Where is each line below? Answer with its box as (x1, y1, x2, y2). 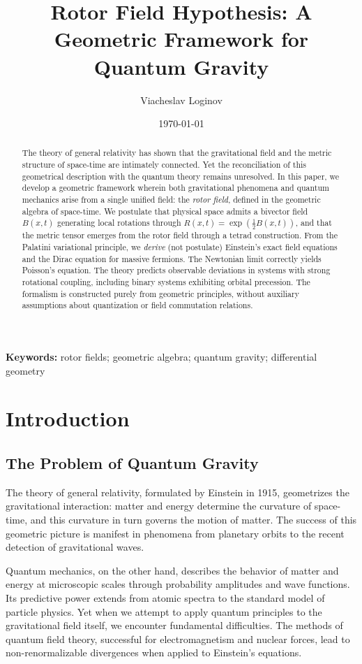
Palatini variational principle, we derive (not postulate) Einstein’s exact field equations (22, 241, 338, 253)
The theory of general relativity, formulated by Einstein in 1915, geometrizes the (6, 484, 349, 499)
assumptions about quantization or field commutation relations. (22, 299, 253, 311)
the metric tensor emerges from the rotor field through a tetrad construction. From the (22, 229, 338, 241)
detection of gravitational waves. (6, 540, 144, 554)
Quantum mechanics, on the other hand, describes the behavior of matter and (6, 563, 339, 577)
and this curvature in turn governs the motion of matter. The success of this (30, 512, 357, 526)
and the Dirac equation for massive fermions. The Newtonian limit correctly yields (22, 252, 322, 264)
